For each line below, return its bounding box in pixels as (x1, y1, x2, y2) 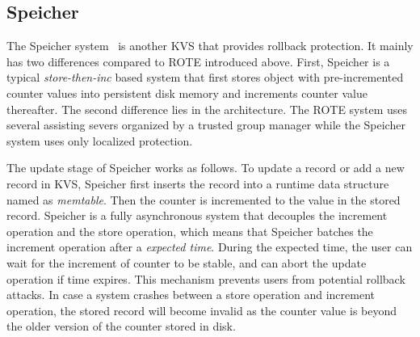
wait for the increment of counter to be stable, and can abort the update (6, 254, 367, 271)
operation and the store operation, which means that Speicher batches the (6, 222, 373, 239)
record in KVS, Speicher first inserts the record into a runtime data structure (6, 175, 389, 192)
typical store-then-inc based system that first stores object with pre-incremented (6, 69, 404, 86)
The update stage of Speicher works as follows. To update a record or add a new (6, 159, 405, 176)
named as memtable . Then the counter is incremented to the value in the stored (6, 191, 401, 208)
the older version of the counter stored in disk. (6, 318, 236, 335)
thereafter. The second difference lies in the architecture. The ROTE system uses (6, 100, 408, 117)
